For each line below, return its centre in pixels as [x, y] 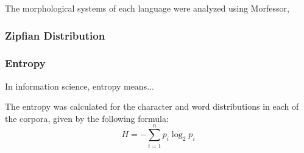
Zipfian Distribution [55, 35]
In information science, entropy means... [80, 86]
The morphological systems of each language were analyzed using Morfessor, [147, 8]
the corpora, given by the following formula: [87, 118]
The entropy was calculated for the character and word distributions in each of [152, 106]
